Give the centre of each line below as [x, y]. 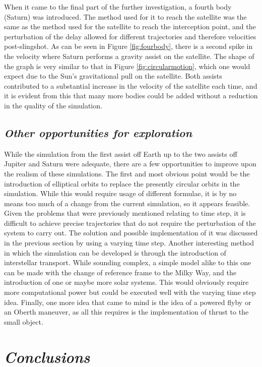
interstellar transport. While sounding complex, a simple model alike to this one [128, 262]
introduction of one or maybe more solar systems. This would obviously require [126, 282]
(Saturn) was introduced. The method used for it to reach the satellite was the [125, 16]
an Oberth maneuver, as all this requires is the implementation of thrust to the [126, 312]
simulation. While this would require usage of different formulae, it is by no [120, 193]
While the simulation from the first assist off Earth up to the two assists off [121, 154]
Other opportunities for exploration [98, 132]
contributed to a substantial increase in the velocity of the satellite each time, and [131, 85]
